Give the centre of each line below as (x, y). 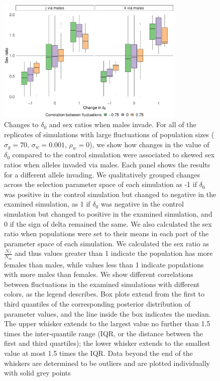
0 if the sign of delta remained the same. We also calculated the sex (108, 223)
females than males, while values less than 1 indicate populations (104, 264)
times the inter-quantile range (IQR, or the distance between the (103, 333)
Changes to (21, 124)
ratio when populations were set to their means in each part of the (106, 233)
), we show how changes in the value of (149, 144)
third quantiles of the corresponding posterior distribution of (97, 304)
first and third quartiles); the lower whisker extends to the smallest (107, 343)
